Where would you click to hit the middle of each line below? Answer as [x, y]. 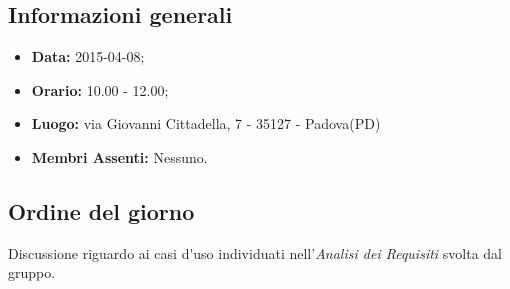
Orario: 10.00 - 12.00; [100, 89]
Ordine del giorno [101, 210]
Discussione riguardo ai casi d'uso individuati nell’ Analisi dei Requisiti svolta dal [255, 252]
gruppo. [32, 272]
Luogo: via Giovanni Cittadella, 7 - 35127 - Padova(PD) [206, 123]
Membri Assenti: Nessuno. [119, 156]
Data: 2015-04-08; [88, 56]
